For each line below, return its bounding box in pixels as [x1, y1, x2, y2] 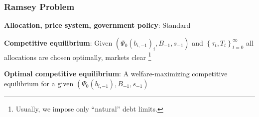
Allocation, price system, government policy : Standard [4, 20, 191, 30]
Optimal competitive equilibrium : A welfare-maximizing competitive [4, 68, 228, 79]
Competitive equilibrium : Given [4, 37, 113, 48]
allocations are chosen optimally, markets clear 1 [4, 50, 151, 62]
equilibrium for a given [4, 78, 74, 88]
